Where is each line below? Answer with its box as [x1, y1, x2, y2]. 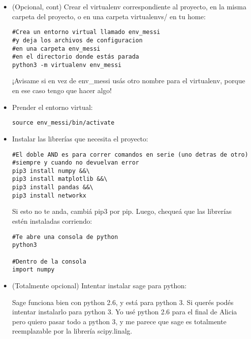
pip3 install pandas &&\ [12, 184, 94, 191]
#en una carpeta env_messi [12, 45, 100, 52]
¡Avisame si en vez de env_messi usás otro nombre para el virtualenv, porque [12, 75, 245, 86]
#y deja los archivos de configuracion [12, 36, 143, 44]
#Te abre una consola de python [12, 233, 118, 240]
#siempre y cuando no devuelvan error [12, 159, 139, 167]
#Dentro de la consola [12, 258, 87, 265]
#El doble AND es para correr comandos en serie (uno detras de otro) [12, 151, 249, 158]
